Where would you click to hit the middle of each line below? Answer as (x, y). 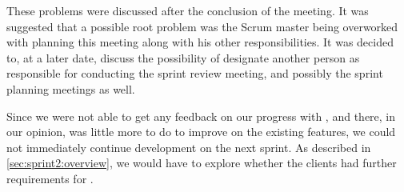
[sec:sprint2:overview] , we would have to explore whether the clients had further (202, 163)
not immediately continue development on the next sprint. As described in (189, 147)
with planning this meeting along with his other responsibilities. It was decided (200, 42)
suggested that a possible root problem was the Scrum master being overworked (202, 26)
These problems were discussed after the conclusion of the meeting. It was (188, 10)
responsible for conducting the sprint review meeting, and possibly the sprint (195, 73)
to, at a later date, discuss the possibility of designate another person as (183, 57)
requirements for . (50, 178)
